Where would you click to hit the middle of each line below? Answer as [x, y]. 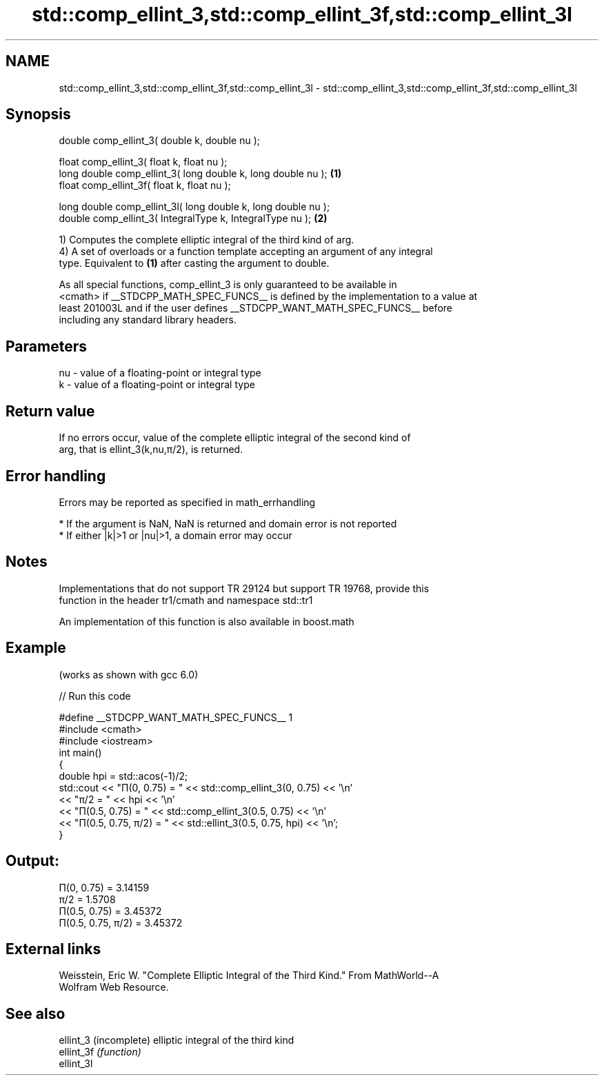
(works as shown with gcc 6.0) [129, 674]
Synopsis [38, 114]
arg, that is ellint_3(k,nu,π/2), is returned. [151, 449]
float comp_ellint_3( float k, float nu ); [143, 162]
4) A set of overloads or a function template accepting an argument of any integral [246, 252]
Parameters [46, 346]
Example [36, 648]
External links [53, 949]
